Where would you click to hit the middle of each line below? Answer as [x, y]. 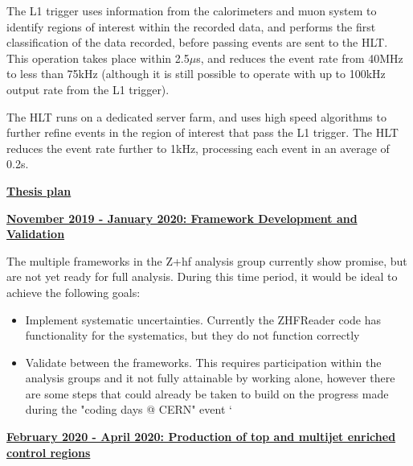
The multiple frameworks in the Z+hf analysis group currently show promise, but [207, 260]
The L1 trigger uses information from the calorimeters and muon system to [192, 10]
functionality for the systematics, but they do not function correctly [192, 335]
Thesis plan [39, 190]
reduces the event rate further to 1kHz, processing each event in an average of [198, 148]
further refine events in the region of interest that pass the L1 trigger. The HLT [202, 132]
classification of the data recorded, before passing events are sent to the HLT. [197, 42]
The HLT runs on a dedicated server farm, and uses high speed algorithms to [196, 116]
